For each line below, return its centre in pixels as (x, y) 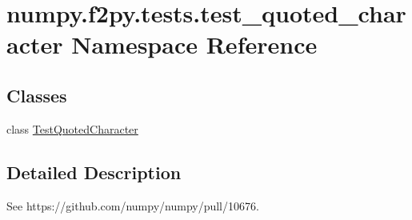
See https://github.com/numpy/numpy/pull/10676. (133, 205)
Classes (37, 95)
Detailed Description (94, 172)
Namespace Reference (194, 44)
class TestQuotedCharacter (72, 128)
